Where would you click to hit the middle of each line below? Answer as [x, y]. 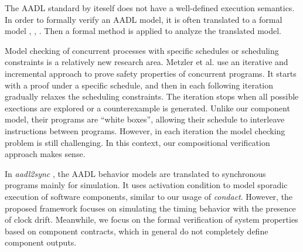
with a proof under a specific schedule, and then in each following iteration [139, 85]
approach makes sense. [45, 154]
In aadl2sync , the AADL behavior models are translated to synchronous [135, 173]
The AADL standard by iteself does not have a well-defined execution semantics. [150, 8]
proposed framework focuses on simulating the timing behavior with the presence [150, 208]
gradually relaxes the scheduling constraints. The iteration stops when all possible [152, 96]
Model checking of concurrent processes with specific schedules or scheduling [142, 50]
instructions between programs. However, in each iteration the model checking [145, 130]
